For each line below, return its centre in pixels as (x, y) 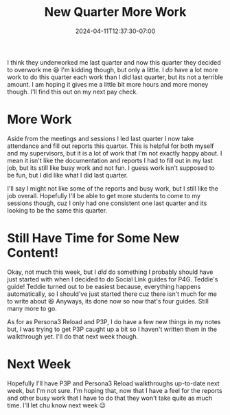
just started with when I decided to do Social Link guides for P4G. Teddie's (113, 279)
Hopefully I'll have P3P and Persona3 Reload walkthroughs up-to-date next (113, 383)
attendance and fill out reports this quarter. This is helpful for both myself (111, 146)
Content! (33, 253)
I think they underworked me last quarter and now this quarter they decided (114, 62)
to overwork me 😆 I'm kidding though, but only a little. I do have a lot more (113, 70)
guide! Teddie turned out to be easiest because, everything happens (104, 286)
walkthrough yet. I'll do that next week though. (73, 336)
